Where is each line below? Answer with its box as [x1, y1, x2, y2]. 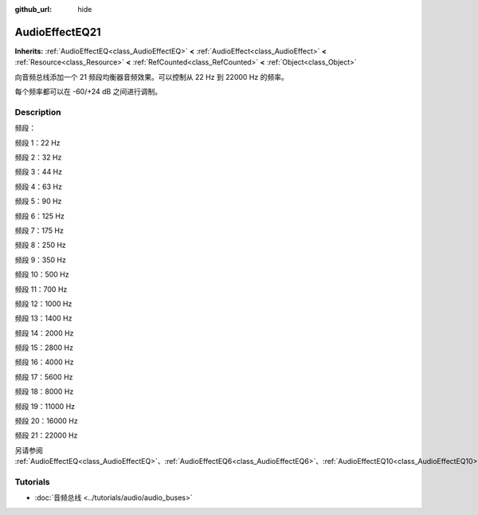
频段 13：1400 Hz [14, 313, 72, 323]
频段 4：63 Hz [14, 182, 63, 191]
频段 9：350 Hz [14, 255, 67, 265]
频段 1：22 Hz [14, 138, 61, 147]
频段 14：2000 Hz [14, 328, 74, 338]
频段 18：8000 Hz [14, 387, 74, 396]
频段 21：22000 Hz [14, 430, 78, 440]
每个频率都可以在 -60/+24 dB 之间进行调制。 [14, 87, 163, 96]
